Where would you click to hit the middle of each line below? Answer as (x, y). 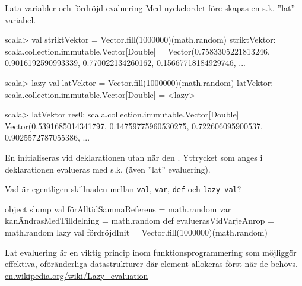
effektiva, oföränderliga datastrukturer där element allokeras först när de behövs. (151, 264)
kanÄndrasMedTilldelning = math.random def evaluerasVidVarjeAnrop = (139, 220)
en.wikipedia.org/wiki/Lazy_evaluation (77, 275)
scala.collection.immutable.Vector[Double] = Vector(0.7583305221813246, (137, 51)
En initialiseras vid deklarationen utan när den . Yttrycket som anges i (134, 157)
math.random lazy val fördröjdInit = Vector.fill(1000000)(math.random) (136, 232)
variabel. (20, 19)
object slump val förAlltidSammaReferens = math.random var (118, 209)
